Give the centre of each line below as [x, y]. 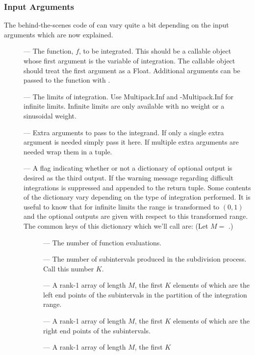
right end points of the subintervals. [97, 330]
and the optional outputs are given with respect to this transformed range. [136, 216]
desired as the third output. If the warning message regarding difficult [128, 177]
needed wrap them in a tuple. [68, 151]
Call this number [69, 268]
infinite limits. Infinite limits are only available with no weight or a [124, 106]
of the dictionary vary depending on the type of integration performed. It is [137, 197]
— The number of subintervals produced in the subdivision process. [145, 259]
